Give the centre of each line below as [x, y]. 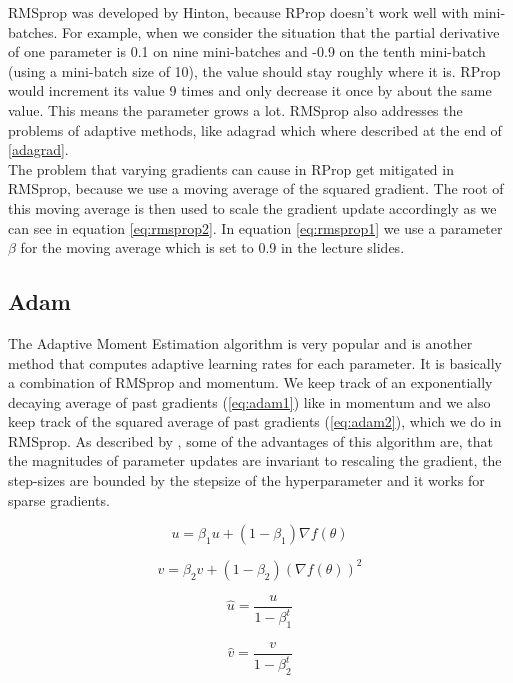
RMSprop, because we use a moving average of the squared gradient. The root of [256, 188]
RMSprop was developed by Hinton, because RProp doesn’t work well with [238, 12]
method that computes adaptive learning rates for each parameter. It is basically [255, 362]
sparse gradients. [59, 499]
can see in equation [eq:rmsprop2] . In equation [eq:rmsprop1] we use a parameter [255, 227]
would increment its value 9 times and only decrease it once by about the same [250, 90]
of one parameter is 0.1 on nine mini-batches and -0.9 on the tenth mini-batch [247, 51]
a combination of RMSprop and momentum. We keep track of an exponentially [250, 382]
